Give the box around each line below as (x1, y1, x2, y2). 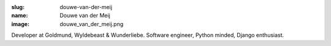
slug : (11, 4, 25, 10)
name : (11, 12, 28, 19)
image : (11, 20, 30, 27)
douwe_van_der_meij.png (59, 20, 124, 27)
